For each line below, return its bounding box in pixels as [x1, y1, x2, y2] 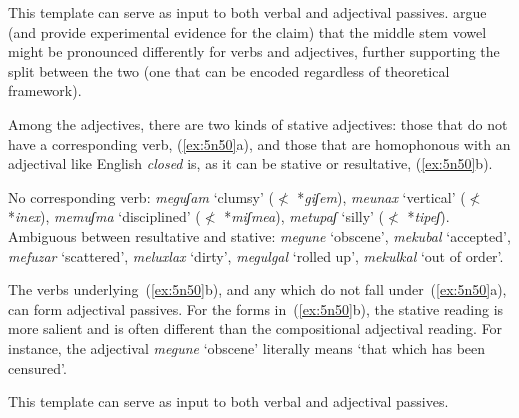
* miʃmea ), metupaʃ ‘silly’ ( [224, 206, 385, 227]
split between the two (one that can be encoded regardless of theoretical [8, 60, 450, 81]
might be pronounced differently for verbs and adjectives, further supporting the [8, 41, 500, 62]
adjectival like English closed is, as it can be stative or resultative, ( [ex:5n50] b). [8, 153, 493, 174]
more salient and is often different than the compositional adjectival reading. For [8, 318, 503, 339]
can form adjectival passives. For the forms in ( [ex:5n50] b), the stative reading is [8, 298, 504, 319]
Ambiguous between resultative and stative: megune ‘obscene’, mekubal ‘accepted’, [8, 225, 511, 246]
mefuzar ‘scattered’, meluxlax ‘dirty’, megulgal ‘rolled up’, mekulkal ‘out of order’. [8, 245, 504, 266]
